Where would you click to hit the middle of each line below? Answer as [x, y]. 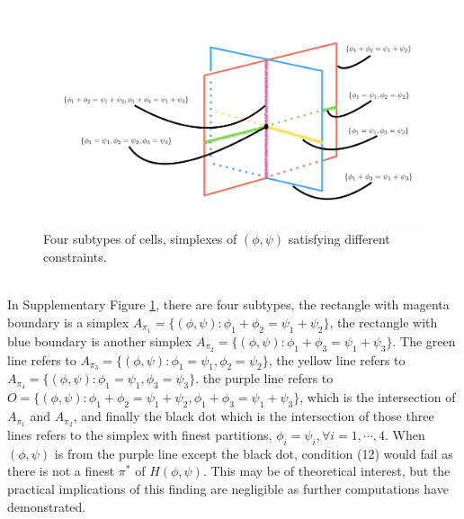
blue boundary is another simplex [100, 340]
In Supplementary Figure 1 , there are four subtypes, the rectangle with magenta [228, 304]
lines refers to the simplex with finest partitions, [140, 434]
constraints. [75, 257]
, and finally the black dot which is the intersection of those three [254, 416]
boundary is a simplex [68, 322]
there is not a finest [61, 471]
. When [405, 434]
